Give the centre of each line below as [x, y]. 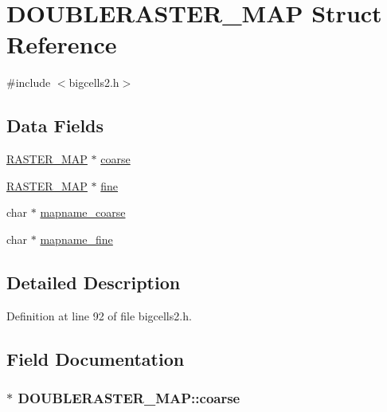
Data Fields [55, 126]
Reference [62, 44]
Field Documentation [96, 358]
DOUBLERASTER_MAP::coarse [129, 397]
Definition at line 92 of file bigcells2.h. [99, 315]
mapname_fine [76, 239]
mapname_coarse [83, 212]
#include [29, 82]
